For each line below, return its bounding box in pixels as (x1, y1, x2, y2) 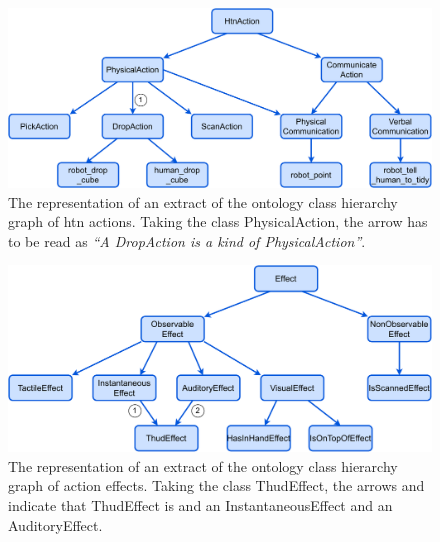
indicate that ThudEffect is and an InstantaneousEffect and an (8, 495, 393, 515)
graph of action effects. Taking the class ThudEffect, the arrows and (8, 475, 425, 496)
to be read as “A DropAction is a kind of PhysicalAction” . (8, 230, 366, 251)
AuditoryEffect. (8, 514, 103, 535)
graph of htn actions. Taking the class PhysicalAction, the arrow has (8, 211, 428, 232)
